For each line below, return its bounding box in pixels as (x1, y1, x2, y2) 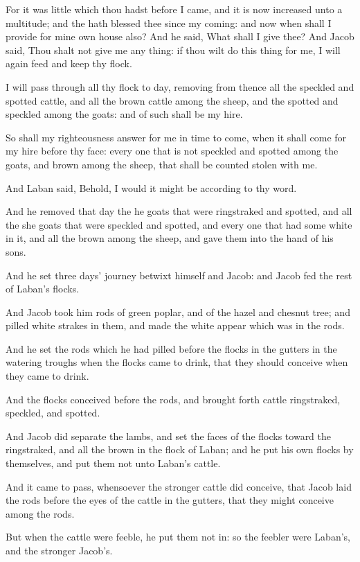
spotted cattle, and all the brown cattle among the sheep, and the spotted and (6, 93, 339, 107)
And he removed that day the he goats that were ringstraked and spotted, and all (6, 204, 352, 218)
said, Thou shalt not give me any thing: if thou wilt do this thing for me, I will (6, 42, 341, 57)
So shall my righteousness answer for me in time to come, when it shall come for (6, 130, 347, 144)
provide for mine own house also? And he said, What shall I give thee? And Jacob (6, 29, 354, 44)
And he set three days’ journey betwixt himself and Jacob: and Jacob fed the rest (6, 267, 352, 282)
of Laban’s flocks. (6, 281, 80, 296)
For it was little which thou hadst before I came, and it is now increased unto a (6, 2, 343, 16)
